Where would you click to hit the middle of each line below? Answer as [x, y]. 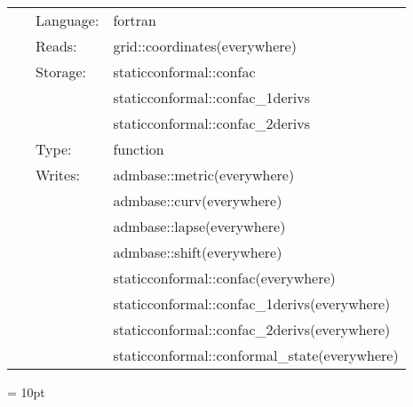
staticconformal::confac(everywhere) [224, 278]
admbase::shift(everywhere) [198, 252]
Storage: [61, 72]
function [139, 149]
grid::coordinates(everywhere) [205, 46]
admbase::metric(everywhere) [204, 175]
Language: [68, 20]
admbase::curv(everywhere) [198, 200]
